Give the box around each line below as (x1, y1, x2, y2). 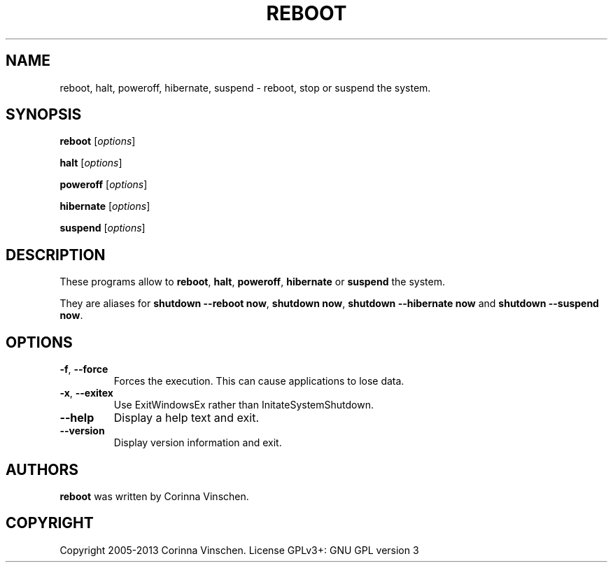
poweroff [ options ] (59, 178, 148, 191)
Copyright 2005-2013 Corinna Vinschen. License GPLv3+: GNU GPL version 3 (59, 544, 419, 556)
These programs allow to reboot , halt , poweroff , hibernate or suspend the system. (59, 276, 445, 288)
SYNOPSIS (6, 106, 82, 124)
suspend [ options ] (59, 222, 146, 234)
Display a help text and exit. (113, 411, 259, 425)
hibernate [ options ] (59, 200, 150, 213)
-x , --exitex (59, 387, 113, 399)
